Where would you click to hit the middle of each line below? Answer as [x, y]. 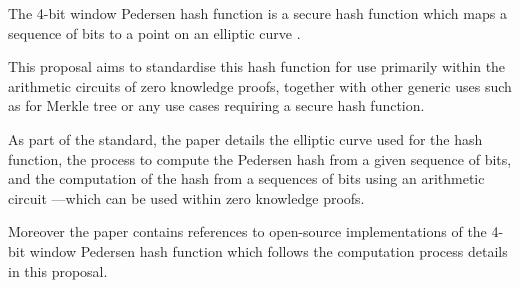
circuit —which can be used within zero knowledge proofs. [186, 197]
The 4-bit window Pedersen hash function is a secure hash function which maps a [257, 13]
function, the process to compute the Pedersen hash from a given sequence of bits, [260, 158]
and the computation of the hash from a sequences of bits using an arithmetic [246, 178]
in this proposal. [58, 270]
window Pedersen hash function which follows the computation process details [268, 250]
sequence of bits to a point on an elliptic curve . [154, 32]
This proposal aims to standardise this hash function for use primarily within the [257, 66]
